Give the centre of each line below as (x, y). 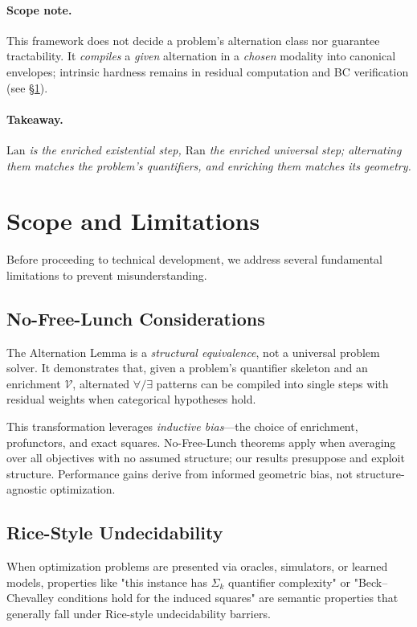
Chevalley (31, 598)
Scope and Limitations (133, 221)
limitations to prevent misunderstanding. (107, 275)
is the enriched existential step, (105, 149)
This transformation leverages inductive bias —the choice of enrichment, (182, 426)
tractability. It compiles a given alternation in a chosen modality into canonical (201, 56)
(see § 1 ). (27, 87)
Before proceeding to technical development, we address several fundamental (194, 259)
